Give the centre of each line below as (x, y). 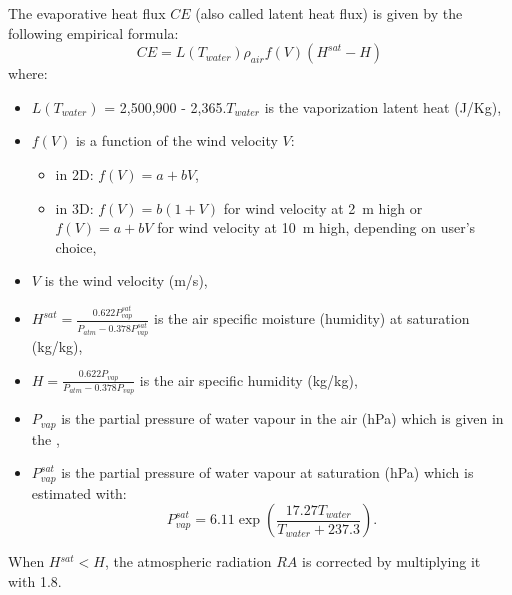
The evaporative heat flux (87, 13)
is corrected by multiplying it (391, 561)
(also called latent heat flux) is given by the (329, 13)
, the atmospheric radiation (188, 561)
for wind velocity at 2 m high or (323, 207)
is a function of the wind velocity (176, 140)
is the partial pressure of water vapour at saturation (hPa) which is (267, 472)
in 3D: (74, 207)
